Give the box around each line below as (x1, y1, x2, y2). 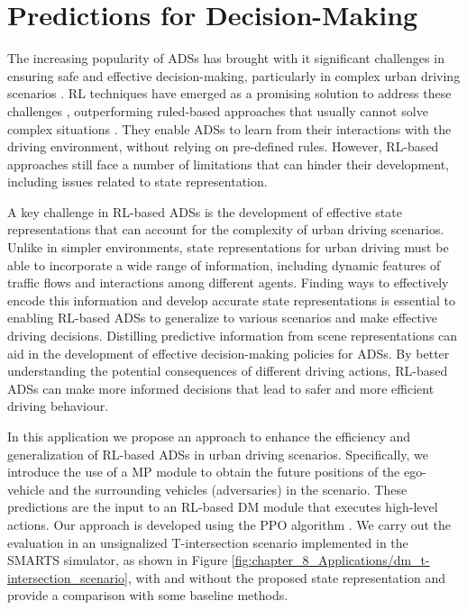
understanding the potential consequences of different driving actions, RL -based (7, 361, 448, 380)
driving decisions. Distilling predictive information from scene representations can (7, 326, 458, 345)
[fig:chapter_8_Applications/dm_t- (231, 551, 430, 569)
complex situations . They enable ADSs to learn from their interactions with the (7, 119, 452, 138)
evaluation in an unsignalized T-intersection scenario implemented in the (7, 533, 408, 551)
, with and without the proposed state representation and (128, 568, 445, 587)
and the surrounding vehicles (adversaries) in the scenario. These (48, 479, 407, 498)
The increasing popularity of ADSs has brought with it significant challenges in (7, 49, 444, 68)
